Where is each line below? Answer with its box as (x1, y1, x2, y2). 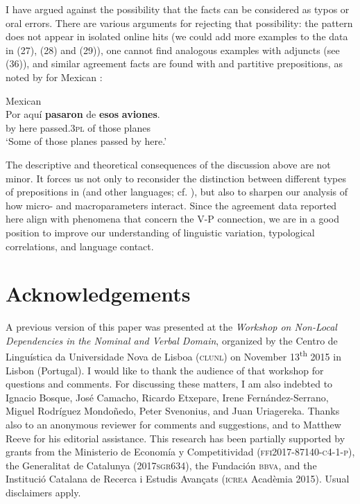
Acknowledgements (6, 279, 191, 308)
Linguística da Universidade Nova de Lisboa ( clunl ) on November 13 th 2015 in (6, 347, 341, 364)
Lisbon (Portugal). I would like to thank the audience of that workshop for (6, 363, 324, 377)
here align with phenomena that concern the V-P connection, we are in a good (6, 211, 339, 226)
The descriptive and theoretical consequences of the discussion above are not (6, 157, 331, 171)
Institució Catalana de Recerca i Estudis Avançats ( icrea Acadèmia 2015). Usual (6, 471, 350, 486)
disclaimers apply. (6, 485, 81, 499)
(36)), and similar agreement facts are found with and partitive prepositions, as (6, 56, 343, 71)
